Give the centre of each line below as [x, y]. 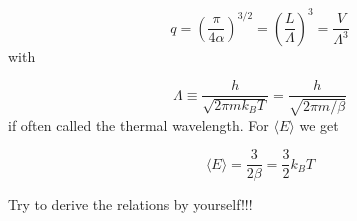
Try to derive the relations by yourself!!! [130, 204]
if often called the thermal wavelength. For [138, 124]
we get [319, 124]
